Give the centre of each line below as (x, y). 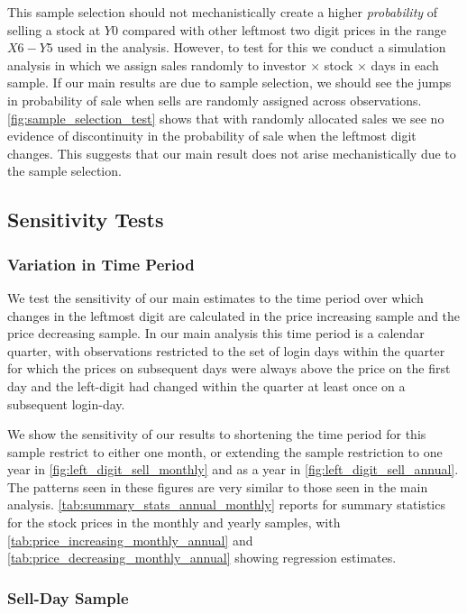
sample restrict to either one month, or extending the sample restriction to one (225, 451)
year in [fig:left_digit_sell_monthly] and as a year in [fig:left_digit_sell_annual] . (233, 469)
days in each (405, 64)
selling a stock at (54, 29)
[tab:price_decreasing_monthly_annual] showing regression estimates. (202, 558)
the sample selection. (64, 171)
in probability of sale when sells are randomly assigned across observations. (215, 100)
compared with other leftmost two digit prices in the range (284, 29)
